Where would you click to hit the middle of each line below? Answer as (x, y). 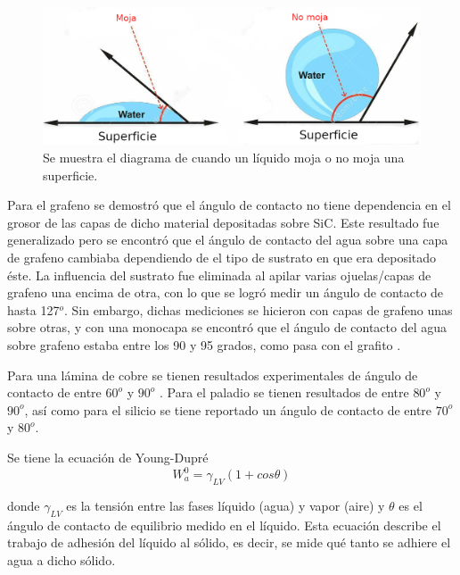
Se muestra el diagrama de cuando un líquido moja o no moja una (224, 158)
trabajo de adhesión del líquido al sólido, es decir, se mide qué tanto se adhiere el (229, 542)
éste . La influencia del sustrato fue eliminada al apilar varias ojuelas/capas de (219, 275)
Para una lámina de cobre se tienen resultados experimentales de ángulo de (213, 375)
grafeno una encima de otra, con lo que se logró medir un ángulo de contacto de (226, 292)
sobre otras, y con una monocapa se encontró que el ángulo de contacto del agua (227, 327)
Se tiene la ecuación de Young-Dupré (108, 457)
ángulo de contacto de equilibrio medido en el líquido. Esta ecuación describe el (224, 525)
